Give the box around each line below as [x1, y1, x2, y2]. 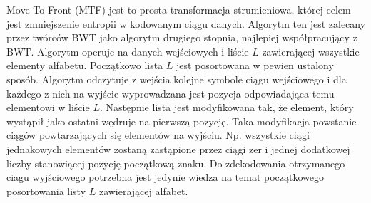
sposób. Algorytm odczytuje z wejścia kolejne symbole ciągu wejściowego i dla [6, 71, 347, 86]
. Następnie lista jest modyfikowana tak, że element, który [99, 100, 354, 115]
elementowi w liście [6, 100, 90, 115]
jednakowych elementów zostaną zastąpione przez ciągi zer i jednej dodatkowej [6, 141, 350, 156]
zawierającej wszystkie [262, 43, 360, 58]
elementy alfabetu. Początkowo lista [6, 58, 163, 73]
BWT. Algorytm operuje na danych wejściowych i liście [6, 43, 249, 58]
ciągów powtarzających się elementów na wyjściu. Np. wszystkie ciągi [6, 127, 310, 142]
